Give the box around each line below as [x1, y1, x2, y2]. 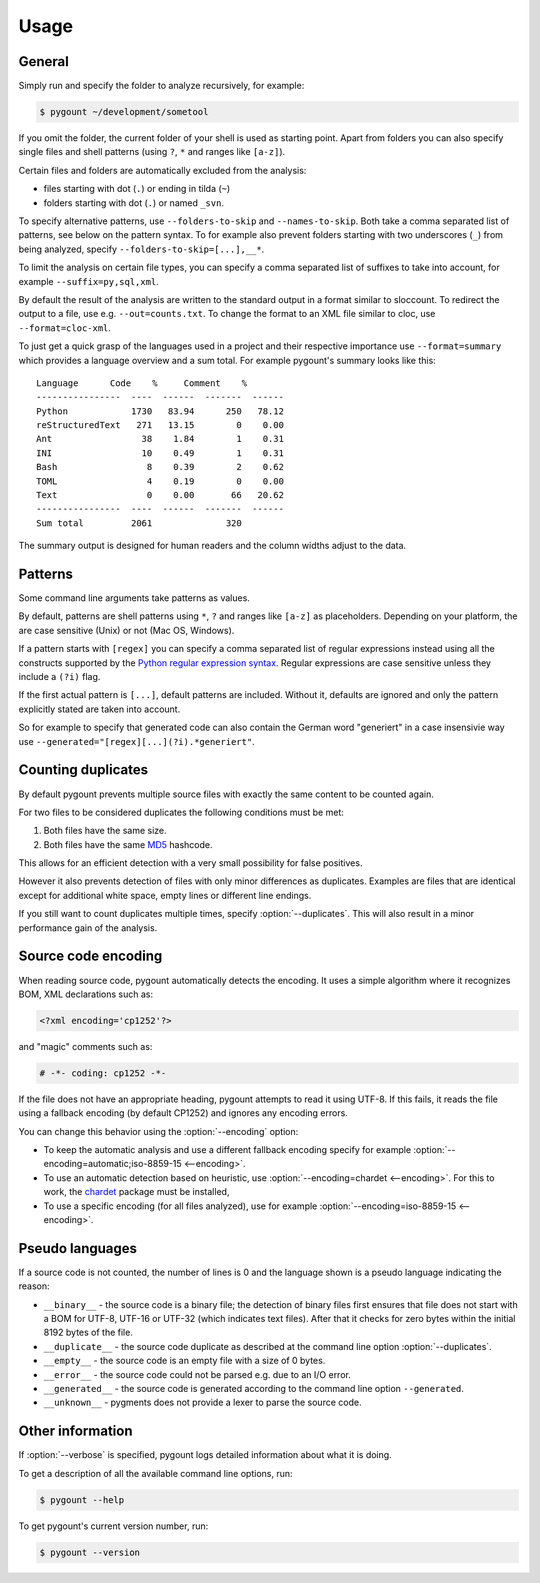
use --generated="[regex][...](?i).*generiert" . [18, 735, 255, 747]
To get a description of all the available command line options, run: [18, 1467, 294, 1479]
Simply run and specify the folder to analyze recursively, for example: [18, 80, 305, 92]
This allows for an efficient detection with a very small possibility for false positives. [18, 857, 363, 869]
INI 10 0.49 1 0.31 [36, 447, 285, 459]
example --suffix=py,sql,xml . [18, 275, 159, 287]
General [18, 53, 70, 70]
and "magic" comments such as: [18, 1040, 153, 1052]
